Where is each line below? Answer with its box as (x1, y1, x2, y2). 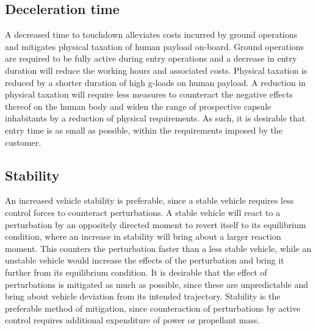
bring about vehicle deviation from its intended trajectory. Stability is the (5, 290, 281, 303)
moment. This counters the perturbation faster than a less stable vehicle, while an (5, 242, 312, 254)
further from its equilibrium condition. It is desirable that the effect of (5, 265, 267, 278)
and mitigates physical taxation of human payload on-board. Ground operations (5, 40, 304, 52)
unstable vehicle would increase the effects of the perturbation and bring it (5, 254, 284, 267)
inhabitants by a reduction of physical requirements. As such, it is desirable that (5, 112, 306, 124)
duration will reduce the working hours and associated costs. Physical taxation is (5, 63, 307, 76)
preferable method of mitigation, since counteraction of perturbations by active (5, 301, 301, 314)
